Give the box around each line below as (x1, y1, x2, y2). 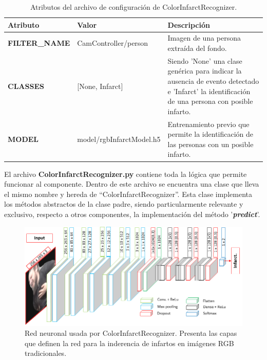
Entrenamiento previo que (167, 118, 250, 129)
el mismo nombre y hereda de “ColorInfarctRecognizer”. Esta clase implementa (4, 188, 252, 199)
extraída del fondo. (167, 43, 227, 53)
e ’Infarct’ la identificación (167, 85, 251, 96)
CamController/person (77, 38, 148, 48)
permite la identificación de (167, 129, 254, 139)
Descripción (167, 19, 210, 30)
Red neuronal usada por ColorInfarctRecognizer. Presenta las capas (25, 328, 237, 338)
